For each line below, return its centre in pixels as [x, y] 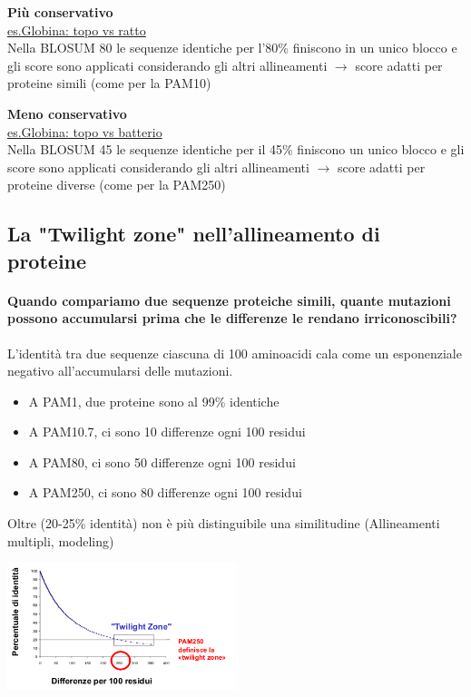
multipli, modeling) [61, 540]
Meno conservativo [67, 113]
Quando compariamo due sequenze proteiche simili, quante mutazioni [229, 300]
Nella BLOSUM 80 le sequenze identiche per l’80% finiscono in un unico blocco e [232, 48]
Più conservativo [60, 12]
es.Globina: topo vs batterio [85, 131]
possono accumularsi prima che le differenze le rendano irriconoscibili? [232, 318]
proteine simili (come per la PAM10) [109, 83]
